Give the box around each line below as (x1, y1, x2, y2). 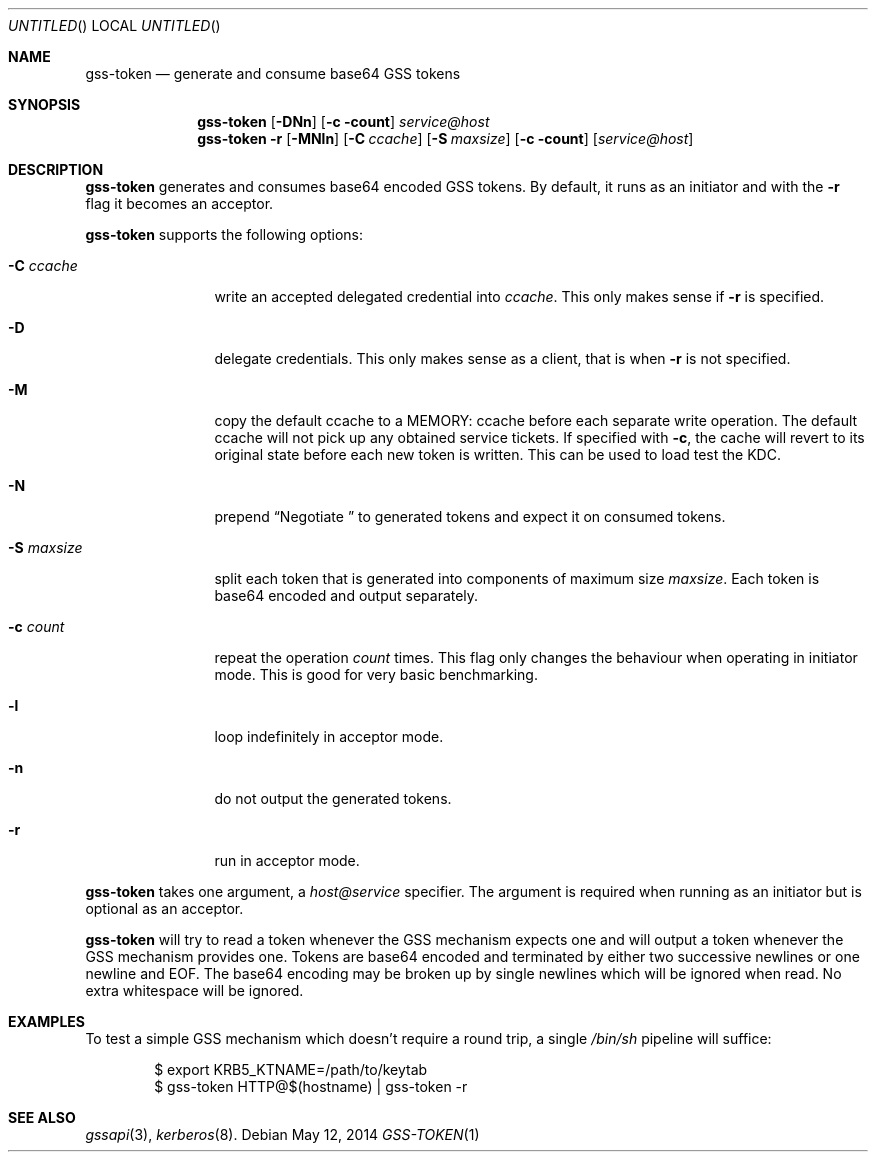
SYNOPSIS (8, 96, 81, 113)
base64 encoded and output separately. (214, 587, 479, 604)
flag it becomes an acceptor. (85, 195, 274, 212)
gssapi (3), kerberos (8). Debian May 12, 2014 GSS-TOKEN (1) (85, 1126, 480, 1143)
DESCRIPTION (8, 161, 104, 178)
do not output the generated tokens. (214, 790, 452, 807)
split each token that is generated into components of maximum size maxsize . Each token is (214, 570, 820, 587)
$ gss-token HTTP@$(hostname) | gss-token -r (154, 1078, 468, 1095)
